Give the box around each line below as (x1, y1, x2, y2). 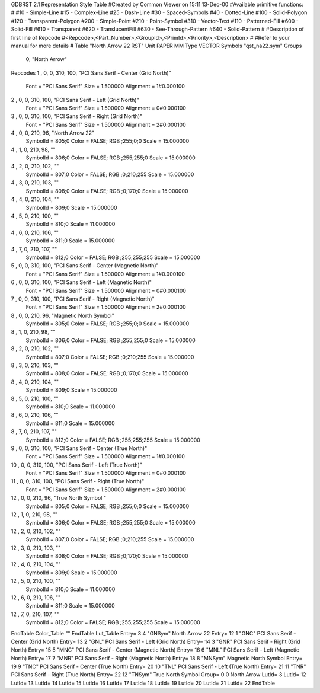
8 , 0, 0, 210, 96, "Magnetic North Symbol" (11, 312, 115, 319)
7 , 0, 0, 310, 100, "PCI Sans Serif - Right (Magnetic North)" (11, 295, 155, 302)
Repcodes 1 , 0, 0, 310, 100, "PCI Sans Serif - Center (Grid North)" (11, 69, 171, 76)
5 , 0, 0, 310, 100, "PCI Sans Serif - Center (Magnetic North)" (11, 262, 159, 269)
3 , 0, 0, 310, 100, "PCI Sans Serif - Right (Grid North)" (11, 113, 143, 120)
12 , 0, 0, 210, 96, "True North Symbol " (11, 494, 107, 502)
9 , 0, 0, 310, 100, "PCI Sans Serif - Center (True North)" (11, 445, 148, 452)
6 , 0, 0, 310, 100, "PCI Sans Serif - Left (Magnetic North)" (11, 279, 152, 286)
